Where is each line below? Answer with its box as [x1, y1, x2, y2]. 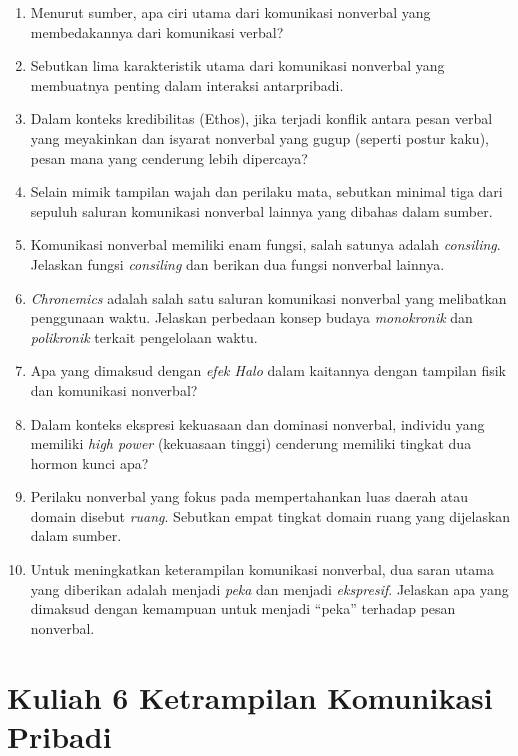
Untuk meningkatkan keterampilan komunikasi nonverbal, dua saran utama [30, 559, 494, 580]
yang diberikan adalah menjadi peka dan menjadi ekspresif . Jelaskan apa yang [30, 578, 509, 599]
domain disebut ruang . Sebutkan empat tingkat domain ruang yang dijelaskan [30, 505, 511, 526]
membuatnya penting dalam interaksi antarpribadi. [30, 74, 344, 95]
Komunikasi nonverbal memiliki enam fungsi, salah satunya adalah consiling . [30, 234, 501, 255]
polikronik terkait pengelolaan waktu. [30, 326, 258, 347]
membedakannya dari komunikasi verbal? [30, 21, 284, 42]
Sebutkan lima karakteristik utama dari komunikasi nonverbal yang [30, 55, 445, 76]
